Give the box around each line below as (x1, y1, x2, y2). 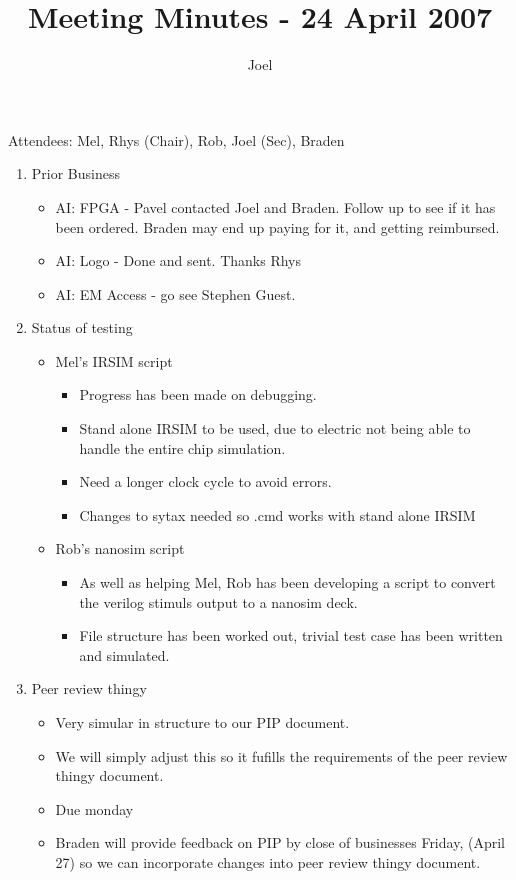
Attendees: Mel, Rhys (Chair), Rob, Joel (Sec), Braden (8, 129, 345, 150)
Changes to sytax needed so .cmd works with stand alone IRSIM (79, 504, 476, 525)
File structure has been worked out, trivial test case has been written (79, 625, 503, 646)
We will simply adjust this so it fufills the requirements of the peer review (55, 745, 508, 766)
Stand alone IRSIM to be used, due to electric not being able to (79, 418, 471, 439)
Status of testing (31, 317, 133, 338)
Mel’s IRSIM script (55, 350, 173, 371)
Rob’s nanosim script (55, 538, 185, 559)
